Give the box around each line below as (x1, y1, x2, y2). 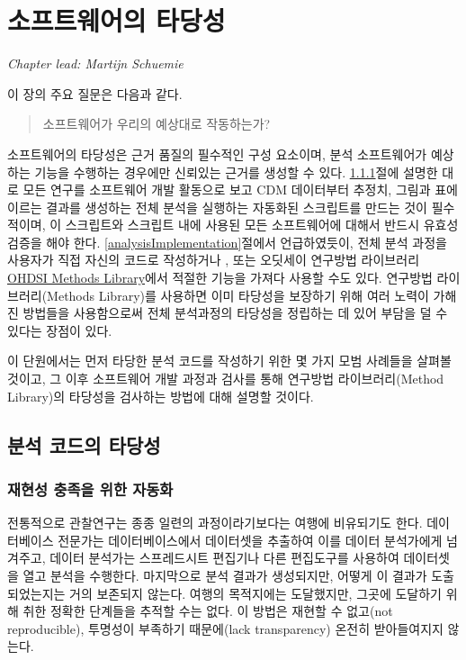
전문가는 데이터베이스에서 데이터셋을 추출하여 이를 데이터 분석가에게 (58, 530, 443, 549)
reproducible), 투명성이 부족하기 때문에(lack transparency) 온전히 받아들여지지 (7, 619, 444, 637)
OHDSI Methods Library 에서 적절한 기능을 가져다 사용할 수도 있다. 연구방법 (7, 268, 433, 287)
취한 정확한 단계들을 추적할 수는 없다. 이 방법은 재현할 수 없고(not (22, 601, 393, 620)
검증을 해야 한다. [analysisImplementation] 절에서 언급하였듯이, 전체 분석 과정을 (7, 232, 447, 251)
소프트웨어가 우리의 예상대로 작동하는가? (42, 114, 271, 133)
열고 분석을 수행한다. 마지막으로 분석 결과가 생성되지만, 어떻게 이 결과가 (22, 566, 427, 584)
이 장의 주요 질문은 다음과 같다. (7, 84, 183, 103)
